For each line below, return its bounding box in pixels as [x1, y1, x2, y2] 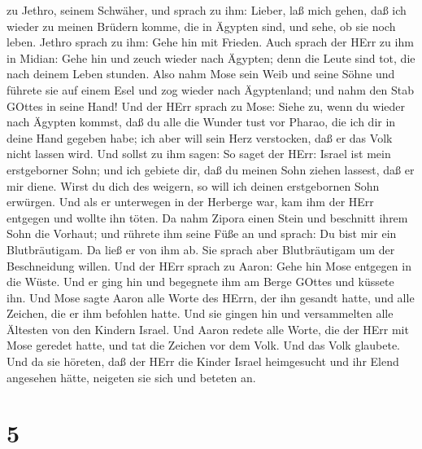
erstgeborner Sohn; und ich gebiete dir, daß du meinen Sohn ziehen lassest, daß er [7, 161, 415, 178]
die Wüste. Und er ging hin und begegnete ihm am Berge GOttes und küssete [7, 273, 394, 290]
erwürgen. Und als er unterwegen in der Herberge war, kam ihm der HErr [7, 193, 374, 210]
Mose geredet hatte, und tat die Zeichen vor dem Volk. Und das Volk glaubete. [7, 337, 401, 354]
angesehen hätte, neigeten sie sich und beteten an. [7, 368, 256, 385]
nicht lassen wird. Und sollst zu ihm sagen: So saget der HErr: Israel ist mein [7, 145, 391, 162]
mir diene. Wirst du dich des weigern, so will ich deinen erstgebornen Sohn [7, 177, 380, 194]
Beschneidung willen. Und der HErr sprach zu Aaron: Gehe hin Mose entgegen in [7, 257, 411, 274]
